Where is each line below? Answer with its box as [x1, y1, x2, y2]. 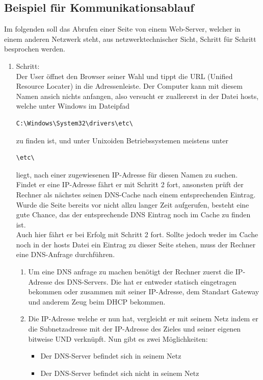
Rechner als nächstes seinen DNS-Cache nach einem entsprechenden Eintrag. [16, 189, 256, 199]
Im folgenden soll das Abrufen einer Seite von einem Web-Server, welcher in [4, 23, 241, 34]
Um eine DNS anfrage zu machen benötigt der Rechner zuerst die [28, 266, 233, 277]
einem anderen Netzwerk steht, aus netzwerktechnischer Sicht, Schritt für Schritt [4, 33, 256, 44]
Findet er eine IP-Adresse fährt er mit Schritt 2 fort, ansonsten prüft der [16, 179, 244, 190]
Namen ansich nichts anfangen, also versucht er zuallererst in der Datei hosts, [16, 90, 259, 101]
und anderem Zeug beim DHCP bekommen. [28, 296, 166, 307]
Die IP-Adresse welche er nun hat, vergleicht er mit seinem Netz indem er [28, 313, 258, 324]
